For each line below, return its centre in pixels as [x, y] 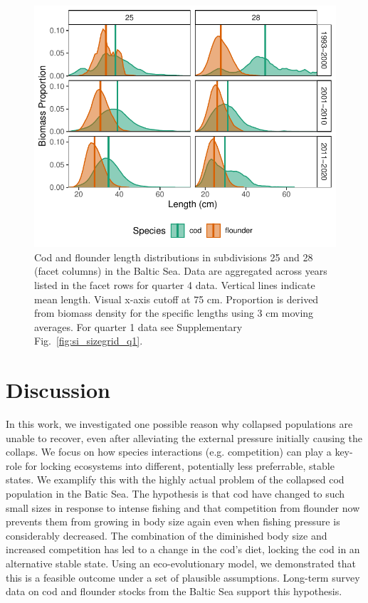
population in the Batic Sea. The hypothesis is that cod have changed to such [175, 494]
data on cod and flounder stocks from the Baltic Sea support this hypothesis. [174, 591]
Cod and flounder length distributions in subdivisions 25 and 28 [174, 257]
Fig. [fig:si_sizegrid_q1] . [89, 341]
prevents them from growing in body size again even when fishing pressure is [173, 521]
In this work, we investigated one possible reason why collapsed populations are [179, 424]
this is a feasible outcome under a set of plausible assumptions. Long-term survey [183, 577]
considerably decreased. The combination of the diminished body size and [167, 535]
